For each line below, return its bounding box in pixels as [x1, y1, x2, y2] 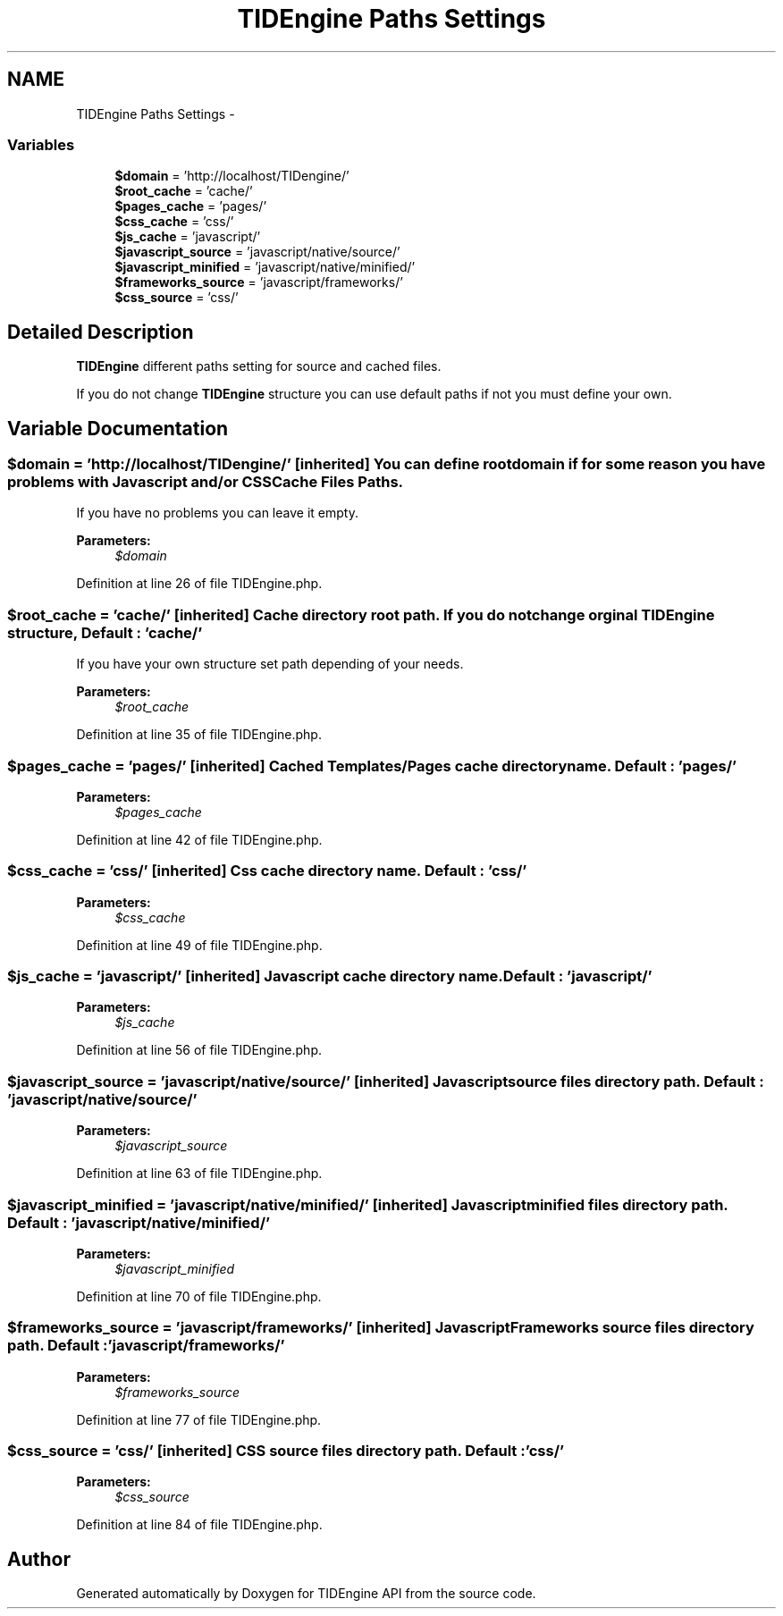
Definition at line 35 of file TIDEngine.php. [76, 727, 322, 743]
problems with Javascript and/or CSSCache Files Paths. [7, 473, 404, 492]
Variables [7, 135, 75, 154]
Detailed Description [7, 320, 194, 343]
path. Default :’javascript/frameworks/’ [7, 1336, 285, 1355]
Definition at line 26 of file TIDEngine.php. [76, 576, 323, 592]
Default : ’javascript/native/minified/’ [7, 1213, 271, 1232]
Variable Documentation [7, 417, 229, 440]
